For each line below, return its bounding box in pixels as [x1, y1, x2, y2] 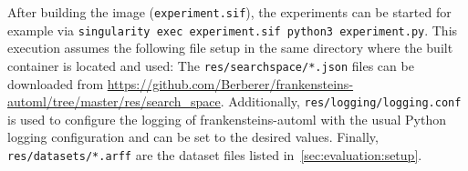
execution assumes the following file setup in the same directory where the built [7, 38, 453, 57]
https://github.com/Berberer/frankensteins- [107, 74, 354, 93]
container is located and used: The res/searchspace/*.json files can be [7, 55, 414, 75]
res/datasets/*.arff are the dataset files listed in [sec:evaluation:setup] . [7, 146, 422, 164]
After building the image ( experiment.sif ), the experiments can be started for [7, 3, 452, 21]
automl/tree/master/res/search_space [7, 92, 221, 111]
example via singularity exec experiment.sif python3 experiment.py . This [7, 20, 458, 39]
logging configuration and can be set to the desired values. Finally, [7, 127, 379, 146]
